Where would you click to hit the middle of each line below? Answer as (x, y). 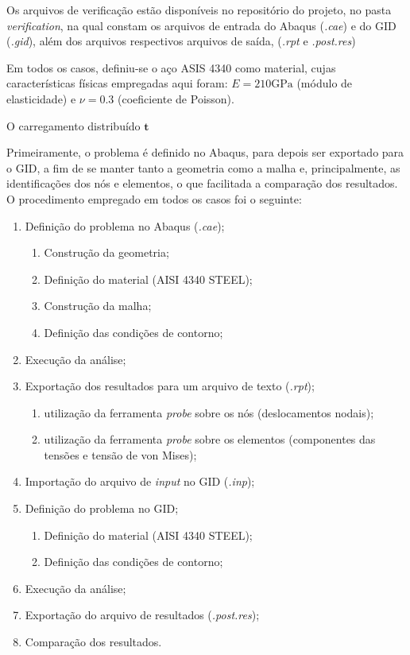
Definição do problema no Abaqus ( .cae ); (125, 225)
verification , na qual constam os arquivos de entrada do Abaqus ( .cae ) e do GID (201, 25)
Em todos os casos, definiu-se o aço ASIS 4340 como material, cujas (171, 67)
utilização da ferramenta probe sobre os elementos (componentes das (210, 439)
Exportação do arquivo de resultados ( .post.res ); (142, 615)
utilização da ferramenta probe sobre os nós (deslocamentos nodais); (209, 412)
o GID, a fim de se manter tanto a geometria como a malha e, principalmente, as (203, 167)
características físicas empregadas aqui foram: (117, 83)
